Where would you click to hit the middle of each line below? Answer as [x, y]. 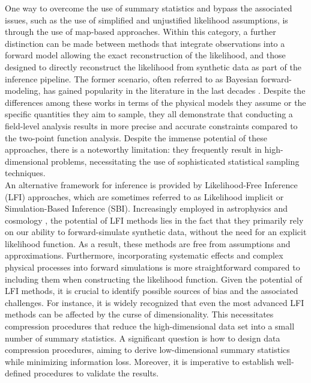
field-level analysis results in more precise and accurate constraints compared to [151, 125]
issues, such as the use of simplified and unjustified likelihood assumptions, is [146, 20]
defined [18, 373]
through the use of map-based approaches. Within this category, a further [140, 32]
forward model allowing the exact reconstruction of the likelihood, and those [145, 55]
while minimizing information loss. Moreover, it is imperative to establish [140, 361]
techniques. [25, 173]
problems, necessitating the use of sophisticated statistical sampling [175, 161]
